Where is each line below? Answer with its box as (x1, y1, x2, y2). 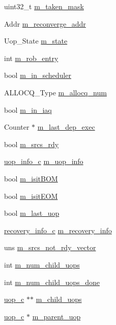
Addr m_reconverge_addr (4, 18, 86, 29)
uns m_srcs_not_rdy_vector (4, 242, 96, 253)
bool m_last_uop (4, 208, 60, 218)
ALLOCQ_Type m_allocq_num (4, 87, 107, 97)
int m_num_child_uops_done (4, 276, 100, 287)
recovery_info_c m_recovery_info (4, 225, 112, 235)
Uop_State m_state (4, 35, 68, 46)
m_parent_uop (32, 311, 81, 321)
